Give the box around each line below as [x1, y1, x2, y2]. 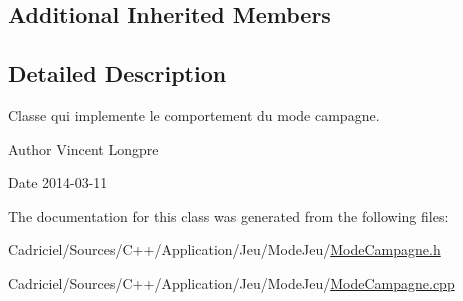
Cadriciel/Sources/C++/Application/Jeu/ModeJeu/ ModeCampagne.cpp [8, 272, 455, 293]
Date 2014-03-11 [8, 172, 108, 193]
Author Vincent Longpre [8, 138, 159, 159]
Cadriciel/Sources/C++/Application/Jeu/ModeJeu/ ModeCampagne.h [8, 239, 441, 260]
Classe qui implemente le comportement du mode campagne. [8, 104, 380, 125]
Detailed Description [8, 58, 227, 89]
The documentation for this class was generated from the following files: [8, 205, 449, 226]
